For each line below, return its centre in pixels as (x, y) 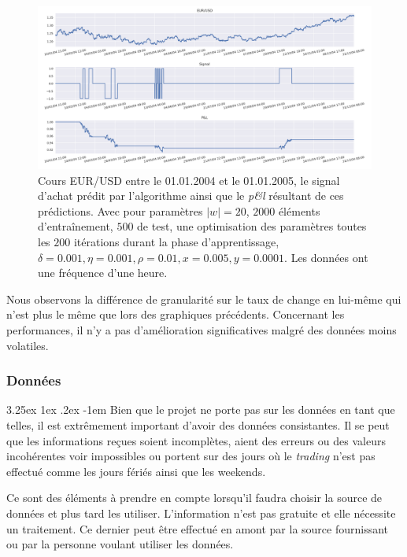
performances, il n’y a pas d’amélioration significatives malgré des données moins (202, 329)
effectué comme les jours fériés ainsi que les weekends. (136, 471)
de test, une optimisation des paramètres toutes (252, 226)
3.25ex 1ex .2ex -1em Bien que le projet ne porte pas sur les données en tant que (201, 409)
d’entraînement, (76, 226)
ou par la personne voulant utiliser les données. (120, 544)
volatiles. (28, 345)
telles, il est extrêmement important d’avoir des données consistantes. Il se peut (198, 424)
